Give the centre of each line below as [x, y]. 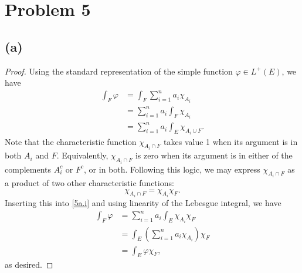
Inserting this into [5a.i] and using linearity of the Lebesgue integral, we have [143, 203]
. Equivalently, [82, 155]
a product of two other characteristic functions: [89, 182]
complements [28, 169]
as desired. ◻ [29, 264]
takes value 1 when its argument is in [231, 141]
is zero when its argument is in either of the [214, 155]
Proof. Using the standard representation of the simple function [119, 71]
